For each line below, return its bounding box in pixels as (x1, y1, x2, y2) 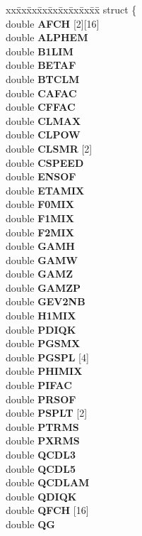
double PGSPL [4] (6, 349, 89, 364)
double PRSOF (6, 391, 76, 406)
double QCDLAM (6, 475, 90, 490)
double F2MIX (6, 224, 74, 239)
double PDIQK (6, 322, 76, 337)
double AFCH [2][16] (6, 16, 100, 31)
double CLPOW (6, 127, 81, 142)
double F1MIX (6, 210, 74, 225)
